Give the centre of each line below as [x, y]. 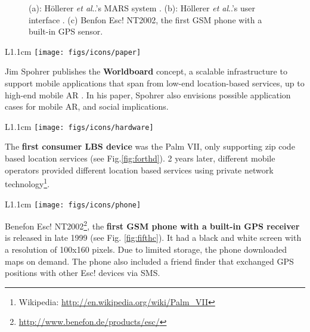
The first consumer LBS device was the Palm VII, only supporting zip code [150, 146]
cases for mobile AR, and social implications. [87, 106]
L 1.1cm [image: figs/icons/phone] [73, 204]
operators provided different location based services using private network [139, 170]
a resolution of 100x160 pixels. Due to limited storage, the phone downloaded [146, 249]
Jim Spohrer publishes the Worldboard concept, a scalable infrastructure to [146, 71]
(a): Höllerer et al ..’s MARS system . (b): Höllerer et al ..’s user [142, 8]
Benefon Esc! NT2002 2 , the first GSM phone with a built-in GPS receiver [152, 225]
